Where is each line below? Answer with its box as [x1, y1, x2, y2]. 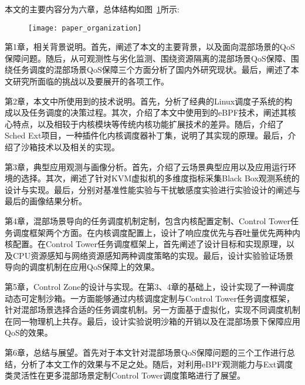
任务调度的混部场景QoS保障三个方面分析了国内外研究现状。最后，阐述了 [12, 63, 291, 76]
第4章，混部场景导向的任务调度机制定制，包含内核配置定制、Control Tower [5, 214, 290, 227]
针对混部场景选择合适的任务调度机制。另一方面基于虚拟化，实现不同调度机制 [5, 303, 300, 316]
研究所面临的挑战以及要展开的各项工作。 [12, 75, 169, 87]
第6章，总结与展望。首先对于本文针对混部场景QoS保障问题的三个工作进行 [5, 346, 287, 358]
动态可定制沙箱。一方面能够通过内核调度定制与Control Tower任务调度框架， [5, 292, 294, 304]
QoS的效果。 [5, 326, 53, 339]
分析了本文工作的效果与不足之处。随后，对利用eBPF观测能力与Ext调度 [21, 357, 293, 370]
